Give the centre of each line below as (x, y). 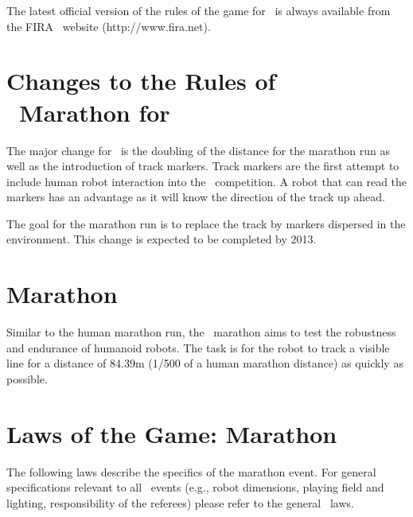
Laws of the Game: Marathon (172, 433)
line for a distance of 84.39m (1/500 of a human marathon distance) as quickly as (205, 363)
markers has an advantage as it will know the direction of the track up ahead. (196, 197)
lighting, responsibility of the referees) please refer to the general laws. (180, 502)
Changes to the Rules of (141, 81)
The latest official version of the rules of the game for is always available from (199, 10)
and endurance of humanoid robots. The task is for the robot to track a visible (198, 347)
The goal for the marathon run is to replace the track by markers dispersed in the (206, 223)
